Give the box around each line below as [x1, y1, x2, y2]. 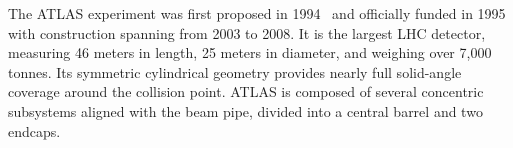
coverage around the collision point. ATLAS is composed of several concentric [8, 81, 484, 102]
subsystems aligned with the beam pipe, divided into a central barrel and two [8, 100, 483, 121]
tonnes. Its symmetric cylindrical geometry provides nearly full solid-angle [8, 61, 462, 82]
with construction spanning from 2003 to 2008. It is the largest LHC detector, [8, 22, 486, 43]
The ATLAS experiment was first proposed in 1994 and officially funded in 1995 [8, 3, 506, 23]
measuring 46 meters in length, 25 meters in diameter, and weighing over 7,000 [8, 42, 492, 63]
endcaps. [8, 120, 61, 141]
